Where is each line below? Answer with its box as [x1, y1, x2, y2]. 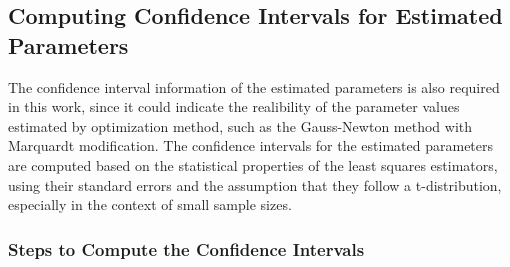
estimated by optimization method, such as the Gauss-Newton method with [8, 115, 473, 136]
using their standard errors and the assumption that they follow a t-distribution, [8, 174, 502, 195]
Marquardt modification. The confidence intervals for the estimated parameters [8, 135, 494, 156]
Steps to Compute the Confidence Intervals [8, 236, 365, 261]
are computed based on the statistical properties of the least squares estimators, [8, 154, 498, 175]
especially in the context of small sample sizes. [8, 194, 292, 215]
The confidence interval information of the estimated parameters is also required [8, 76, 500, 97]
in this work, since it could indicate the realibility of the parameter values [8, 96, 460, 117]
